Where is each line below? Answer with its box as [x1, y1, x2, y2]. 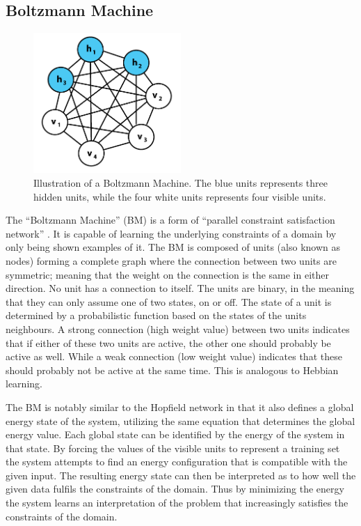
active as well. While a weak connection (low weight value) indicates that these [6, 349, 342, 364]
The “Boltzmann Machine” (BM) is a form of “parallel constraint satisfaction [6, 212, 335, 227]
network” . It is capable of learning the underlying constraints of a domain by [6, 226, 337, 240]
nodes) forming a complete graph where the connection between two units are [6, 253, 337, 268]
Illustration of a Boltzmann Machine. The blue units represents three [33, 176, 328, 190]
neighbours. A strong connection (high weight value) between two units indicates [6, 321, 350, 336]
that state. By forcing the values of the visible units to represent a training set [6, 440, 340, 455]
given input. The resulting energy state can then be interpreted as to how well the [6, 467, 356, 482]
